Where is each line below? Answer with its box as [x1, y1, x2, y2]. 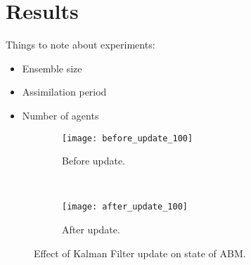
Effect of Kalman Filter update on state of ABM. [34, 245, 246, 260]
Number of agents [22, 108, 99, 122]
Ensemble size [22, 60, 82, 75]
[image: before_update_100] [62, 133, 193, 143]
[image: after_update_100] [62, 202, 188, 212]
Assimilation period [22, 84, 107, 99]
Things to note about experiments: [6, 37, 155, 52]
